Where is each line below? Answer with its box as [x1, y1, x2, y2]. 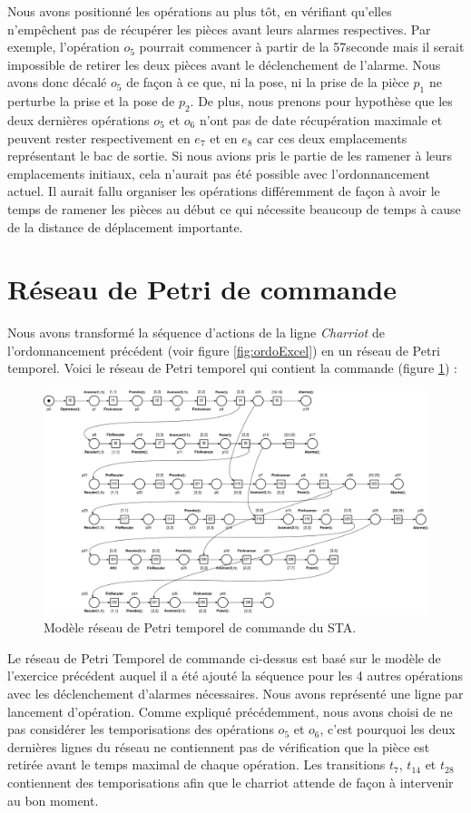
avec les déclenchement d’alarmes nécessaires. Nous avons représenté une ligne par [7, 684, 464, 703]
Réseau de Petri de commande [7, 270, 397, 308]
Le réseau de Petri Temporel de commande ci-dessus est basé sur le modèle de [7, 648, 441, 667]
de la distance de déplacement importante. [7, 217, 243, 236]
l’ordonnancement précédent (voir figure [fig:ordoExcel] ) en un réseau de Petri [7, 340, 440, 359]
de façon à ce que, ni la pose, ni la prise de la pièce [126, 73, 409, 92]
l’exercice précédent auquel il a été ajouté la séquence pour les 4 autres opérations [7, 666, 464, 685]
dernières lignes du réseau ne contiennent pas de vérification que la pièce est [7, 737, 430, 756]
